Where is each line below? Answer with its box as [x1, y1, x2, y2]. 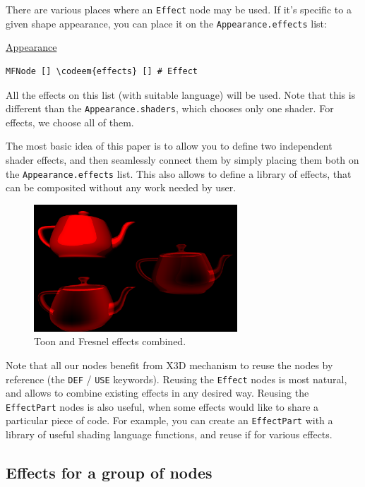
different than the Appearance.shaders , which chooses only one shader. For [6, 101, 334, 116]
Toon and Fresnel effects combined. [34, 334, 186, 349]
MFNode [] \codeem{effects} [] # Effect [6, 66, 198, 76]
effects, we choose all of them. [6, 114, 134, 129]
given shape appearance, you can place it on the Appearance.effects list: [6, 16, 327, 30]
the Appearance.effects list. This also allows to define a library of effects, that [6, 166, 352, 181]
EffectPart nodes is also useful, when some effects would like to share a [6, 399, 319, 414]
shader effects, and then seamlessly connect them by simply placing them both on [6, 152, 359, 167]
